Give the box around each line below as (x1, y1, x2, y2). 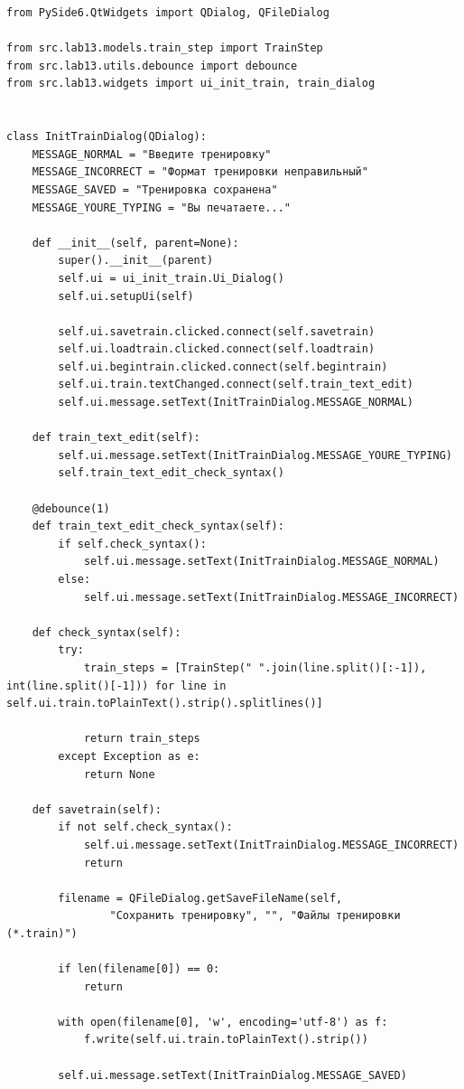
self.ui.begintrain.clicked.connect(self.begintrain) (58, 360, 388, 373)
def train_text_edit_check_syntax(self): (32, 520, 284, 533)
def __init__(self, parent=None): (32, 236, 239, 249)
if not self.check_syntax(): (58, 821, 233, 834)
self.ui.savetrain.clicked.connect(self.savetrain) (58, 324, 376, 338)
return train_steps (83, 732, 200, 746)
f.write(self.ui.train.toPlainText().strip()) (83, 1033, 368, 1047)
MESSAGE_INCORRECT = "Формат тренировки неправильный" (32, 165, 368, 179)
